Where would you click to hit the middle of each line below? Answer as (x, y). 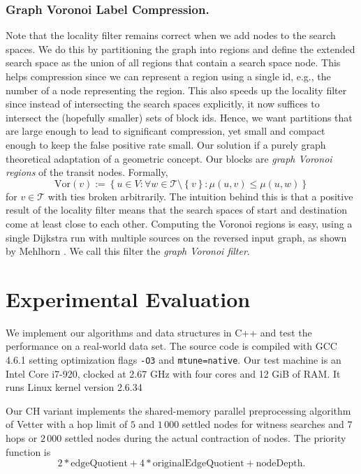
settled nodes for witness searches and (263, 424)
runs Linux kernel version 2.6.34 (74, 387)
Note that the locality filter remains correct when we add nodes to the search (171, 35)
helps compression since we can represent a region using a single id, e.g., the (168, 76)
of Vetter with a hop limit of (67, 424)
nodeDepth (279, 464)
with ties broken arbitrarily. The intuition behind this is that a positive (200, 196)
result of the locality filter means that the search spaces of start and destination (177, 210)
